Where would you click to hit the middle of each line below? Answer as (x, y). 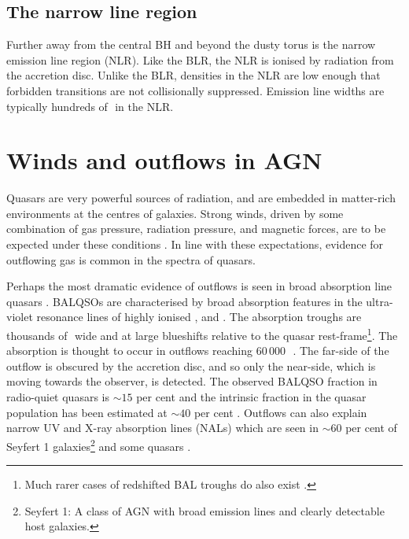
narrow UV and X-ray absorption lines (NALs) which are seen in (162, 428)
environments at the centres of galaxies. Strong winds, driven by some (175, 213)
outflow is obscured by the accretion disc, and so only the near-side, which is (191, 365)
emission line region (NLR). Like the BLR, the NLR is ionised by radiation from (200, 59)
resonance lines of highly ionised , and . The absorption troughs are (199, 317)
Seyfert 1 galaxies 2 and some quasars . (99, 445)
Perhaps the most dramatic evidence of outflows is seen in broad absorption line (199, 286)
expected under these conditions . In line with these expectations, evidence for (195, 244)
